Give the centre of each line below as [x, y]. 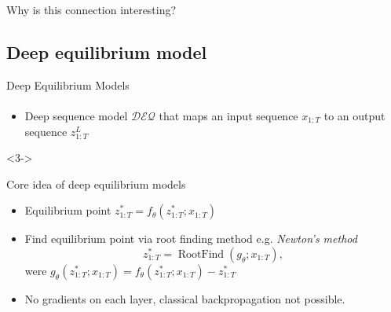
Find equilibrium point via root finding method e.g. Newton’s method [191, 239]
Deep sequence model [76, 115]
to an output [354, 115]
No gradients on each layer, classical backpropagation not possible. [185, 298]
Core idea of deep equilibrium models [96, 184]
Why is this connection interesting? [91, 9]
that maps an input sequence [228, 115]
